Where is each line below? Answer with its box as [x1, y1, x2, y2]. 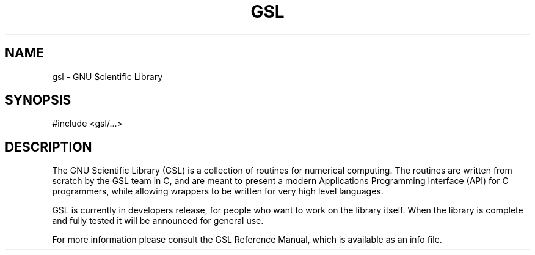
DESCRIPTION [5, 139, 92, 155]
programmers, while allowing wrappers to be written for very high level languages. [52, 186, 384, 197]
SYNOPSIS [5, 92, 71, 108]
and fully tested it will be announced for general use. [52, 215, 264, 226]
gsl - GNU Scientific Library [52, 71, 163, 82]
